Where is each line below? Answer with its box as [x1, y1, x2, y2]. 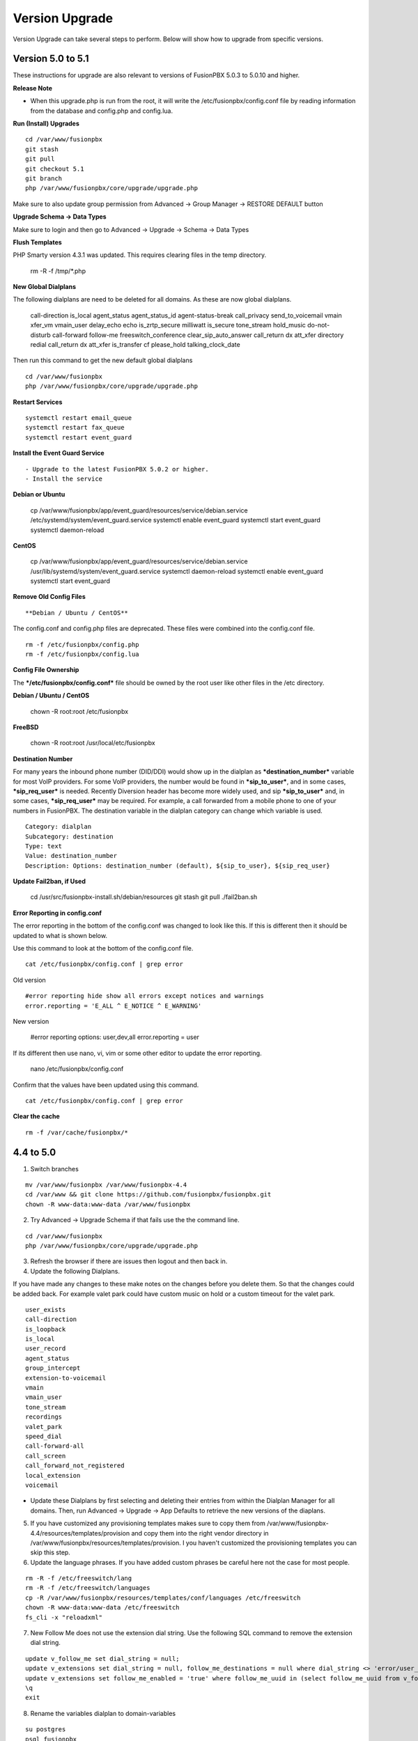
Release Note [13, 84, 52, 92]
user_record [25, 1345, 66, 1352]
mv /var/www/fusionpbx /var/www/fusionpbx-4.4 [25, 1181, 187, 1189]
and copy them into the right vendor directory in [131, 1529, 269, 1537]
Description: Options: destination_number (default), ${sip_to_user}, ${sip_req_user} [25, 861, 330, 870]
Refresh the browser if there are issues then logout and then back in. [30, 1257, 228, 1265]
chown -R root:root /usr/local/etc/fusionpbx [30, 739, 156, 747]
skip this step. [30, 1548, 71, 1556]
